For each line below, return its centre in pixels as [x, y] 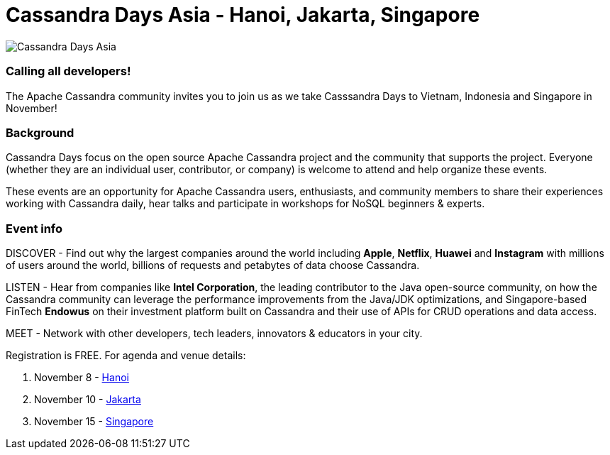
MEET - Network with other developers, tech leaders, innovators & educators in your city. [214, 333]
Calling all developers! [68, 71]
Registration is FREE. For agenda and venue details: [126, 355]
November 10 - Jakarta [88, 399]
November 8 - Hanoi [82, 377]
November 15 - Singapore [94, 421]
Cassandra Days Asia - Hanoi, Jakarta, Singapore [243, 15]
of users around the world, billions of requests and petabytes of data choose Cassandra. [213, 265]
